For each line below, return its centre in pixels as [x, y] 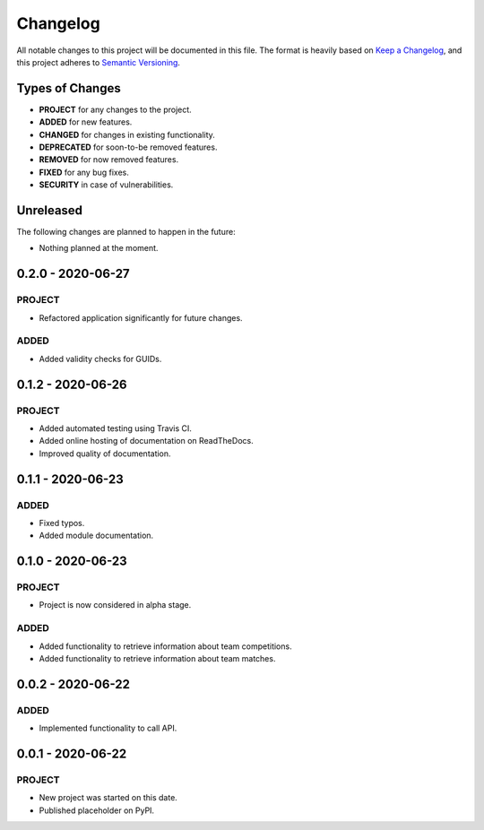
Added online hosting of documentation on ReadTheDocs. [147, 441]
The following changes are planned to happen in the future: [126, 232]
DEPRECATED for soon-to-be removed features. [128, 147]
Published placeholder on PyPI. [97, 810]
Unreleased [50, 210]
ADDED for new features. [86, 122]
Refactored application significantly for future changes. [141, 317]
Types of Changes [69, 88]
